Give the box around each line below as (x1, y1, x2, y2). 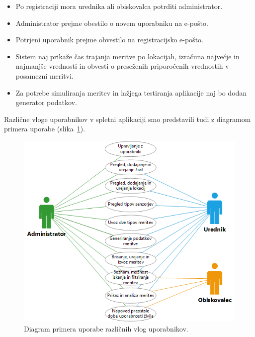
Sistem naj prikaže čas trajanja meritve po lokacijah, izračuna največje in (15, 51, 240, 61)
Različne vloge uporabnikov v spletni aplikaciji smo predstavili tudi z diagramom (4, 113, 251, 124)
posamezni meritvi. (15, 70, 74, 81)
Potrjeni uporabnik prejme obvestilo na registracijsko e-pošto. (15, 34, 203, 45)
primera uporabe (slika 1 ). (4, 123, 85, 134)
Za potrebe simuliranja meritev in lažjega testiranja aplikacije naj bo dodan (15, 87, 247, 98)
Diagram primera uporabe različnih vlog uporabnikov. (24, 323, 188, 334)
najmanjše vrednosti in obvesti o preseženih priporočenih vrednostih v (15, 61, 229, 71)
